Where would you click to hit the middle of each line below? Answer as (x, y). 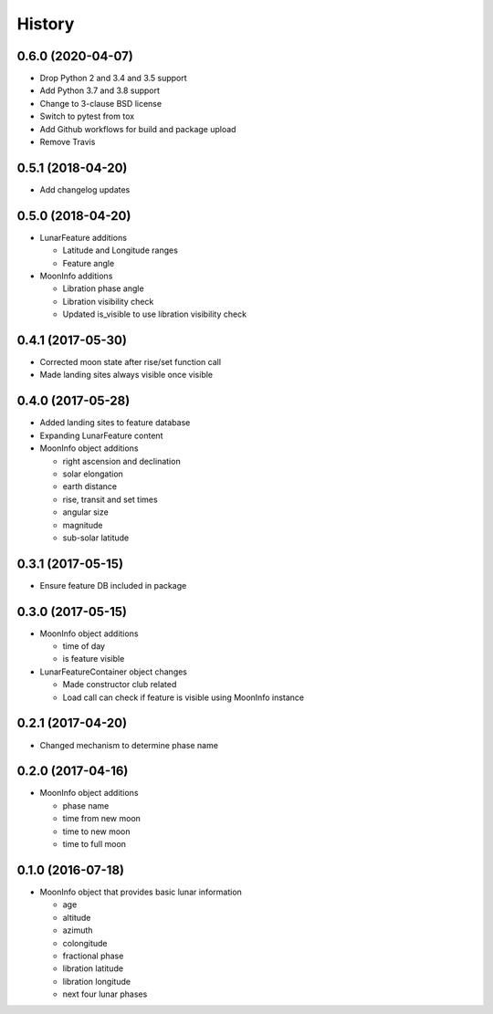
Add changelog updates (85, 189)
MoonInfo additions (76, 276)
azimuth (78, 930)
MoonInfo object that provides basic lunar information (141, 892)
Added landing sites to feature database (115, 423)
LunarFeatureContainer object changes (113, 672)
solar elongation (93, 474)
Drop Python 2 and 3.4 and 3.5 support (113, 78)
